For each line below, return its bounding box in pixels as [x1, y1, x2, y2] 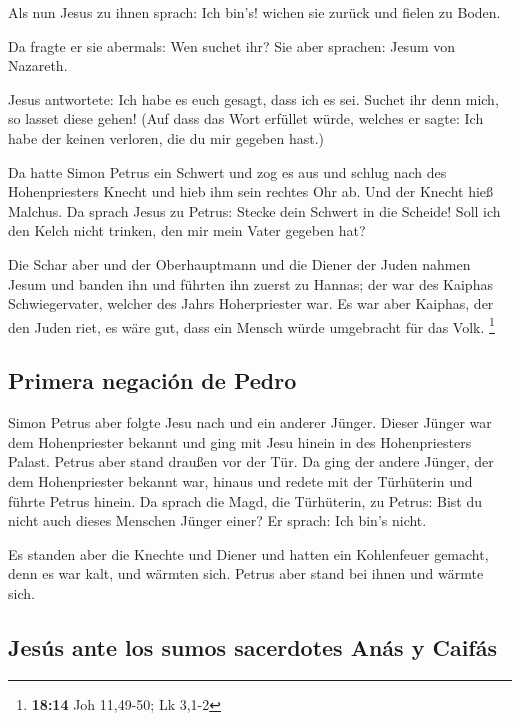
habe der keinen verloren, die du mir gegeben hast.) [8, 127, 325, 148]
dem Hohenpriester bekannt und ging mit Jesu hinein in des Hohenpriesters [8, 431, 472, 452]
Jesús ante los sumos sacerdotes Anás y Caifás [8, 631, 497, 662]
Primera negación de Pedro [8, 365, 297, 396]
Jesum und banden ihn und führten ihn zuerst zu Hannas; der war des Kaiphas [8, 273, 493, 294]
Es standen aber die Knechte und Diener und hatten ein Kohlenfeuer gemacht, [8, 543, 489, 564]
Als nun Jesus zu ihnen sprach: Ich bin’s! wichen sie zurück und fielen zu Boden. [8, 2, 501, 22]
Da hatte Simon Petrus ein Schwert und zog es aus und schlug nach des [8, 161, 447, 182]
